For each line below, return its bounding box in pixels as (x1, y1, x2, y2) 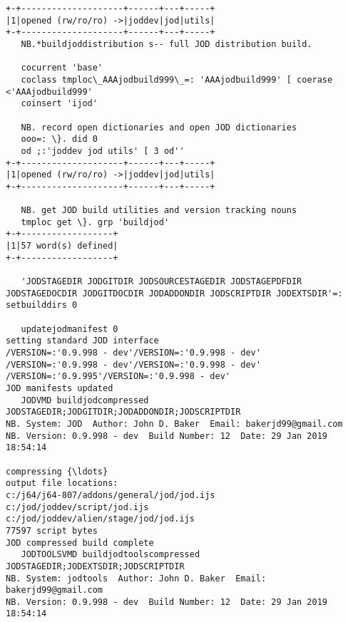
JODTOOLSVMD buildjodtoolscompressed (21, 549, 200, 560)
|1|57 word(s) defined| (6, 241, 118, 252)
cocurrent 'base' (21, 63, 103, 73)
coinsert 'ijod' (21, 98, 98, 109)
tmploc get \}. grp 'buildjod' (21, 217, 170, 227)
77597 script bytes (6, 525, 98, 536)
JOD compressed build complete (6, 537, 154, 548)
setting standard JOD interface (6, 336, 159, 346)
